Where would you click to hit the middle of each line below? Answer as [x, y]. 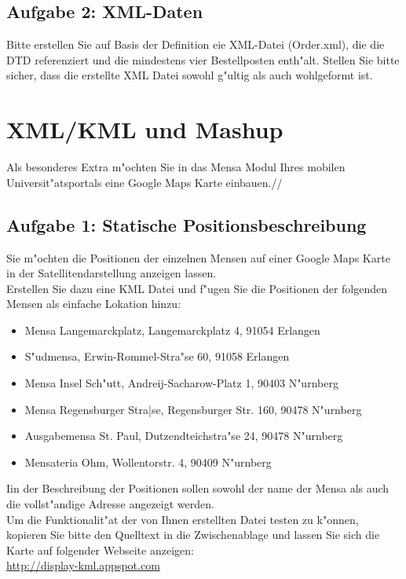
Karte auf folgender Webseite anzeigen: [100, 550]
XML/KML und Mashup [145, 129]
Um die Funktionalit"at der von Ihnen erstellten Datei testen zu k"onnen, [183, 519]
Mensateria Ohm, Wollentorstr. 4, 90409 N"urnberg [148, 462]
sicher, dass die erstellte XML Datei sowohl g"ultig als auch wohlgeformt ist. [190, 75]
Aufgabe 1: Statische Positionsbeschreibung [187, 224]
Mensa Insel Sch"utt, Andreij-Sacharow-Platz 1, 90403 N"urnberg [181, 383]
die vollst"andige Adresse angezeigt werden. [110, 504]
